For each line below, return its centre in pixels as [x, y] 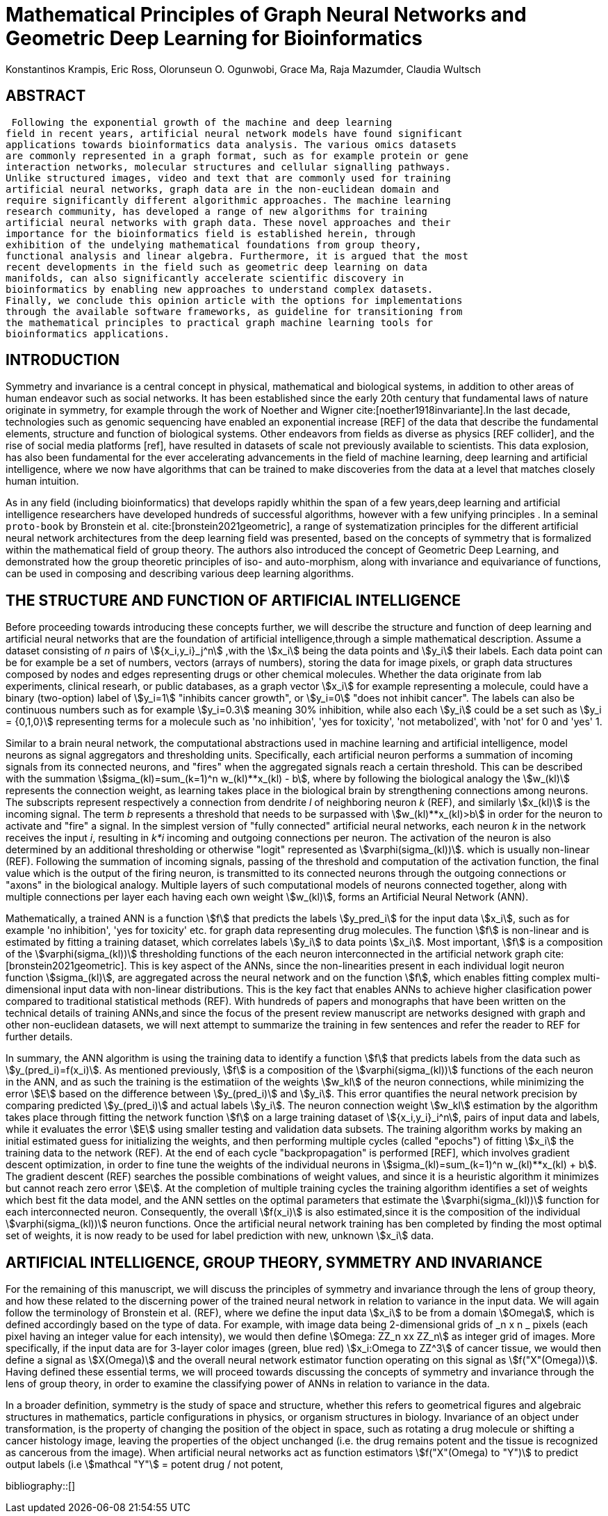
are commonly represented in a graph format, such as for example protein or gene [237, 155]
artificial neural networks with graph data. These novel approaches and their [228, 222]
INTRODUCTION [63, 360]
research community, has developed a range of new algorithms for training [216, 211]
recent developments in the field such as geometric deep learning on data [216, 267]
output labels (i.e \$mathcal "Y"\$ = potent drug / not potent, [145, 1465]
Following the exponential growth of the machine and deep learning [202, 122]
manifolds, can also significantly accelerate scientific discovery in [205, 278]
